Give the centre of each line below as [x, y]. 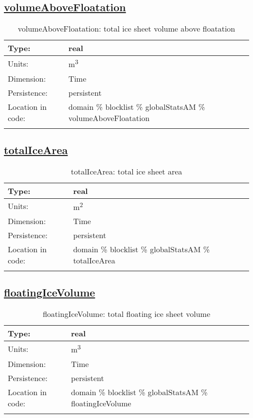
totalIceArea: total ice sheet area [126, 171]
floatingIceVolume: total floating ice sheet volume [126, 314]
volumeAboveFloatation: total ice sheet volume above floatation [126, 29]
